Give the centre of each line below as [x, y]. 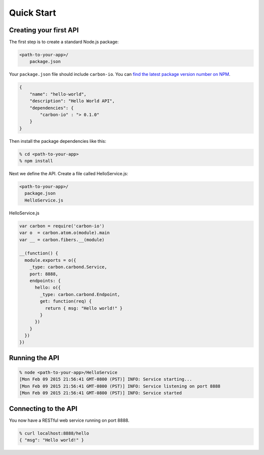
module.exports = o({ [51, 260]
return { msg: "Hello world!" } [84, 308]
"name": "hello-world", [58, 94]
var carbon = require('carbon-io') [62, 226]
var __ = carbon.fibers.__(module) [62, 239]
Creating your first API [44, 30]
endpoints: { [45, 281]
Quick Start [33, 13]
